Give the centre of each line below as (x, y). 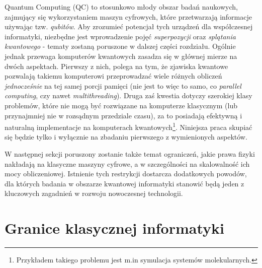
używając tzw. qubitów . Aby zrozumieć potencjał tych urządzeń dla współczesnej (129, 26)
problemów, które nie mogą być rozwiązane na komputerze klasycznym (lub (121, 105)
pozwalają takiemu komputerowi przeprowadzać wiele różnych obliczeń (113, 76)
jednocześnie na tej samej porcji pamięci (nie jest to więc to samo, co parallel (123, 85)
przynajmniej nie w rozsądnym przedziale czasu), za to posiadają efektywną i (123, 115)
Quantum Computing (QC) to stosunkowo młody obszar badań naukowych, (121, 7)
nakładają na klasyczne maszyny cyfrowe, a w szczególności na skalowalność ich (127, 163)
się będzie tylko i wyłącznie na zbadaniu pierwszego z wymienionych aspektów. (126, 137)
